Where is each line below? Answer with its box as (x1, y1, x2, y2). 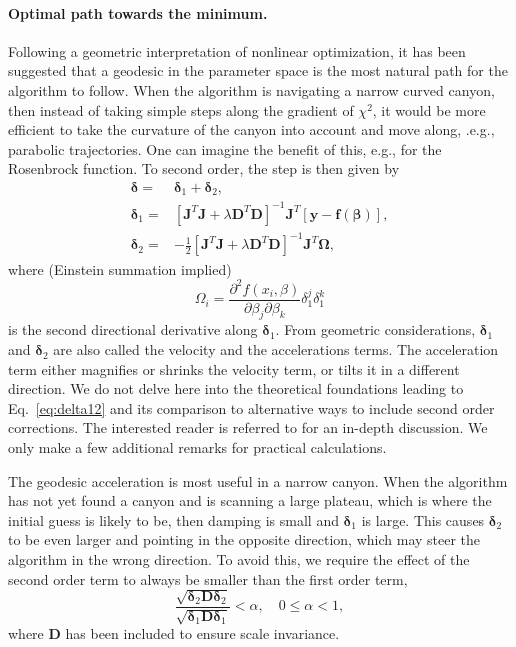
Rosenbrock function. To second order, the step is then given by (8, 158, 400, 179)
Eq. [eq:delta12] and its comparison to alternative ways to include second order (8, 397, 495, 418)
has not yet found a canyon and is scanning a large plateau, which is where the (8, 490, 492, 511)
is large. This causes (361, 509, 485, 530)
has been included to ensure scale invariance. (65, 623, 340, 644)
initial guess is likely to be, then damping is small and (8, 509, 339, 530)
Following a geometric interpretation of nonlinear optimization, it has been (8, 40, 466, 61)
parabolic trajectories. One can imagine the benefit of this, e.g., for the (8, 138, 442, 159)
